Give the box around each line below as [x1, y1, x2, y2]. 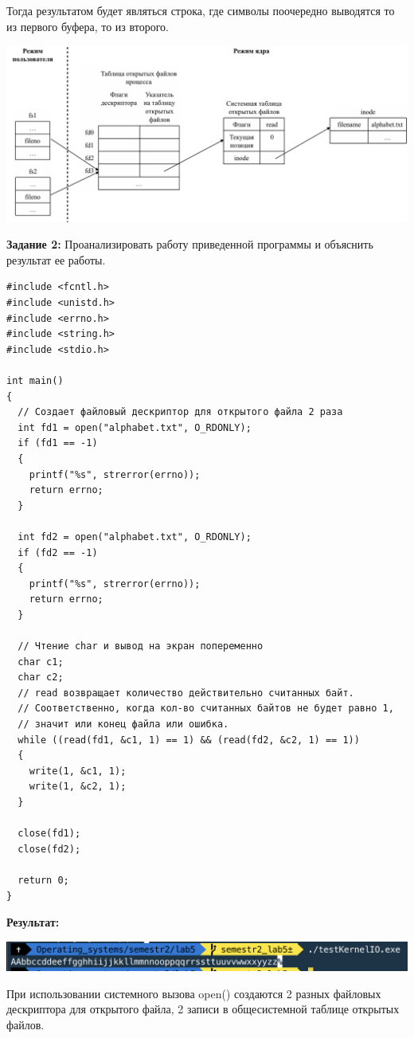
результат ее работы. [6, 251, 106, 268]
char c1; [18, 656, 64, 668]
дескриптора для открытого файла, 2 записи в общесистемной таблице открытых [6, 1001, 400, 1017]
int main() [6, 375, 64, 387]
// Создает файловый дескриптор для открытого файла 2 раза [18, 406, 343, 418]
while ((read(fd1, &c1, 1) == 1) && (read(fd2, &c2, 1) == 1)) [18, 734, 360, 746]
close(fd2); [18, 843, 81, 855]
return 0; [18, 875, 69, 887]
